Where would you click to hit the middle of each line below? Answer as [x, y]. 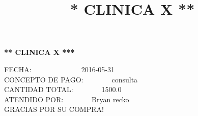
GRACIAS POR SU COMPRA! [54, 109]
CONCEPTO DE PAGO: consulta [71, 79]
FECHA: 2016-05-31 [59, 69]
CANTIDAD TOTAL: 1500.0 [63, 89]
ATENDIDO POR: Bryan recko [67, 99]
